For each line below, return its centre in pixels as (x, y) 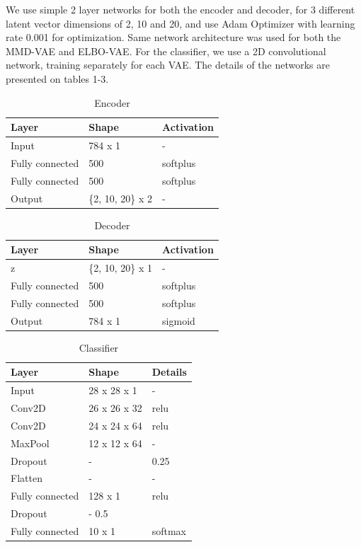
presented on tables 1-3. (57, 78)
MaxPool (30, 443)
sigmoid (179, 320)
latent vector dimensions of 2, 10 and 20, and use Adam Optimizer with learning (180, 23)
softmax (169, 530)
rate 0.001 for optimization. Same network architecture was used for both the (173, 37)
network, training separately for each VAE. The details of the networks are (168, 65)
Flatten (27, 478)
